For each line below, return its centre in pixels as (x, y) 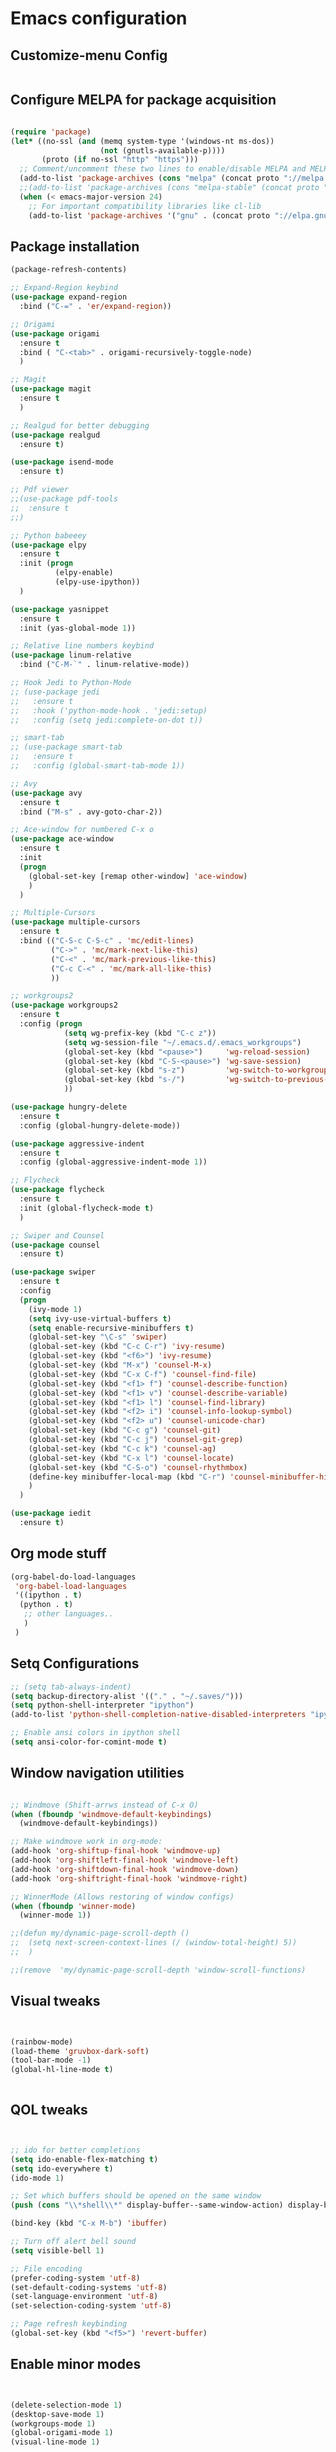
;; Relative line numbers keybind (82, 646)
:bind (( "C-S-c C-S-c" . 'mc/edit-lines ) (107, 941)
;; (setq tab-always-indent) (71, 1687)
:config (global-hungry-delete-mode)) (100, 1125)
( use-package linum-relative (71, 655)
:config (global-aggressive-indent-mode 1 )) (113, 1162)
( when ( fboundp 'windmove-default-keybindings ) (111, 1814)
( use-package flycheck (57, 1190)
